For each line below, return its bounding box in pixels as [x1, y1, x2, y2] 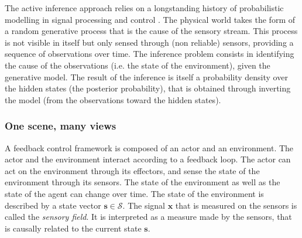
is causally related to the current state [5, 222, 142, 234]
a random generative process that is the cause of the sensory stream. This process [5, 25, 298, 37]
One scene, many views [5, 118, 116, 133]
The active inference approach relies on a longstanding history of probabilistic [5, 2, 284, 13]
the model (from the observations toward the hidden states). [5, 93, 221, 106]
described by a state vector [5, 199, 101, 211]
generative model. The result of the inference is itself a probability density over [5, 70, 288, 83]
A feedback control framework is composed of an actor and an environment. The [5, 141, 294, 154]
